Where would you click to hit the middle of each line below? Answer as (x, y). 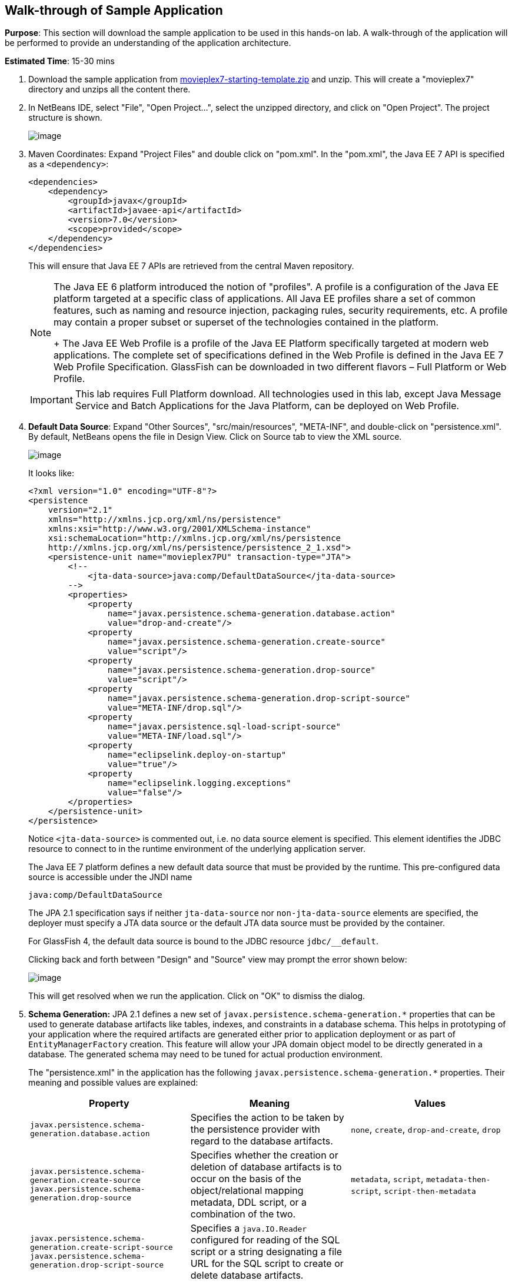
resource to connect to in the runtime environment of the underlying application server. (197, 849)
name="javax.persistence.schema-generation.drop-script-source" (259, 699)
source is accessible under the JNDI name (110, 877)
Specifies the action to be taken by (267, 1118)
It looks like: (51, 473)
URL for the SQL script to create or (267, 1264)
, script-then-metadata (427, 1191)
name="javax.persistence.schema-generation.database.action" (251, 614)
